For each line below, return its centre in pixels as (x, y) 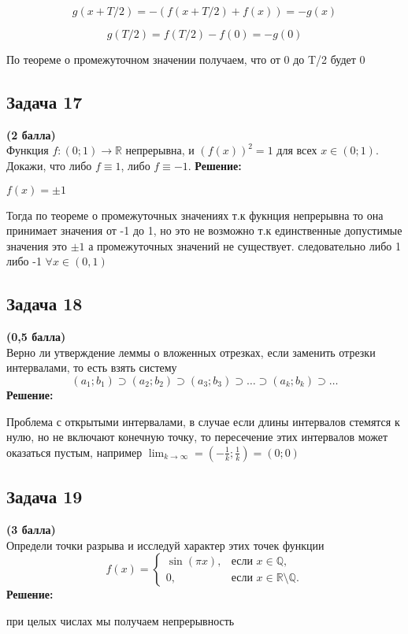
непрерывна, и (160, 150)
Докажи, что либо (49, 165)
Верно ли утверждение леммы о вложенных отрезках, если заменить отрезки (191, 352)
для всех (297, 150)
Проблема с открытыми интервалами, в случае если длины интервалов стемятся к (203, 421)
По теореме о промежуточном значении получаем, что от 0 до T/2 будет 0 (186, 59)
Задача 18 (45, 304)
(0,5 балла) (36, 337)
